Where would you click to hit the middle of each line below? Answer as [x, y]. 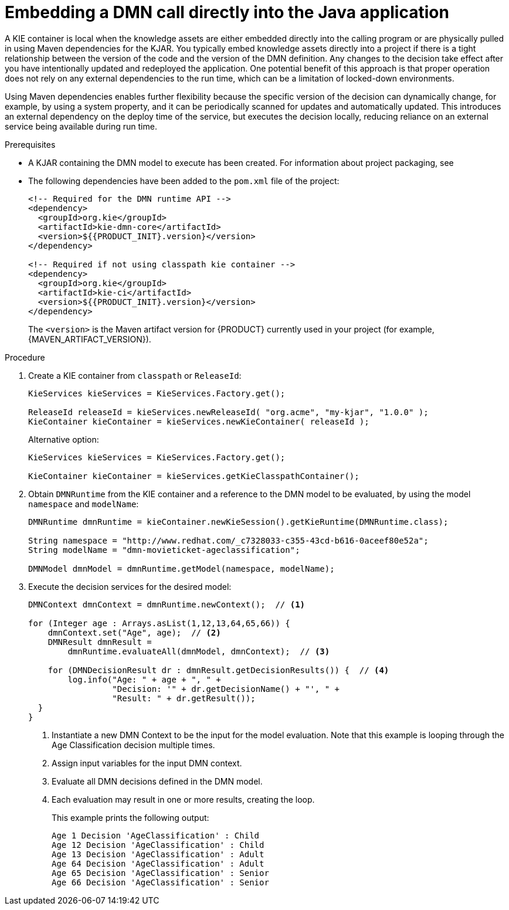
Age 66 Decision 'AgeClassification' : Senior [160, 882]
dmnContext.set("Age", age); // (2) [134, 632]
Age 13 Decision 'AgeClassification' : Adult [158, 854]
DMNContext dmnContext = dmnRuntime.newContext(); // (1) [167, 604]
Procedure [25, 357]
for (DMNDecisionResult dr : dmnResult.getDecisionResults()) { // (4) [218, 670]
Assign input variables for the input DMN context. [147, 763]
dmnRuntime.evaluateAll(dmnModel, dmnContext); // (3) [199, 651]
